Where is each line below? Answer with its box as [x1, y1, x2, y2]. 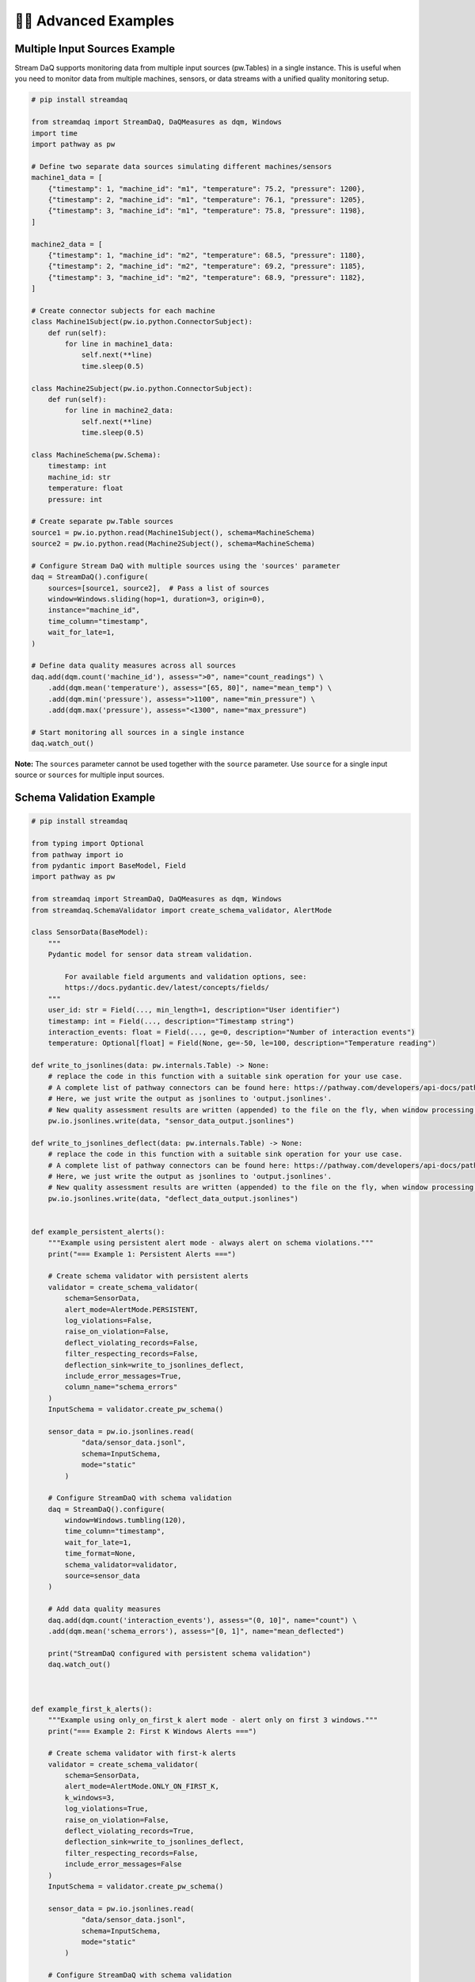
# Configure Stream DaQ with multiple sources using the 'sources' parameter [31, 561, 340, 570]
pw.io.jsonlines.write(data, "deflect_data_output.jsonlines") [47, 1194, 299, 1203]
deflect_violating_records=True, [64, 1827, 195, 1835]
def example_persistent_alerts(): [31, 1227, 165, 1236]
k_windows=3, [64, 1793, 116, 1802]
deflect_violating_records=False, [64, 1338, 199, 1347]
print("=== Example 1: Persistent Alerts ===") [47, 1249, 237, 1258]
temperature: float [47, 484, 124, 493]
